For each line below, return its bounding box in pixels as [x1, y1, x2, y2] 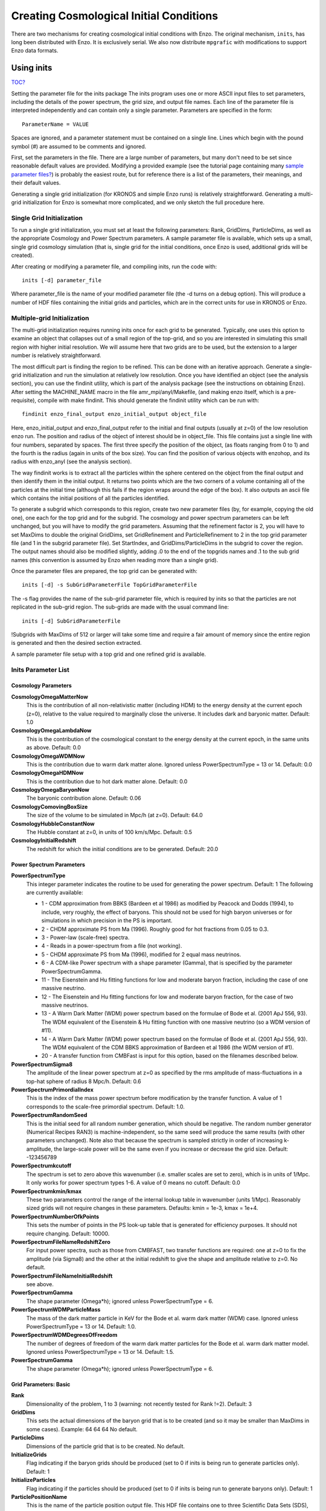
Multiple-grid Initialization [11, 314, 89, 322]
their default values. [11, 179, 61, 187]
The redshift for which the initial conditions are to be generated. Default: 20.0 [26, 845, 219, 852]
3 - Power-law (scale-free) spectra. [41, 934, 130, 941]
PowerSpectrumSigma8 [11, 1061, 72, 1068]
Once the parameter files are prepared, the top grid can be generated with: [11, 568, 197, 575]
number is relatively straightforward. [11, 352, 102, 359]
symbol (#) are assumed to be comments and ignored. [11, 143, 147, 150]
